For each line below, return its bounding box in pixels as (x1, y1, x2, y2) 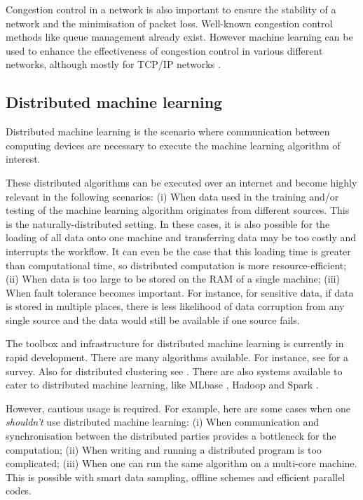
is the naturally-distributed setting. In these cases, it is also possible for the (6, 216, 330, 231)
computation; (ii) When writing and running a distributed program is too (6, 442, 322, 457)
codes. (6, 483, 32, 498)
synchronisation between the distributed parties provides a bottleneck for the (6, 428, 336, 443)
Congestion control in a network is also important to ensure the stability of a (6, 2, 336, 16)
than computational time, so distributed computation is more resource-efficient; (6, 257, 347, 272)
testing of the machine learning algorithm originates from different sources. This (6, 203, 350, 217)
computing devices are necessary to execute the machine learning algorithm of (6, 137, 341, 152)
